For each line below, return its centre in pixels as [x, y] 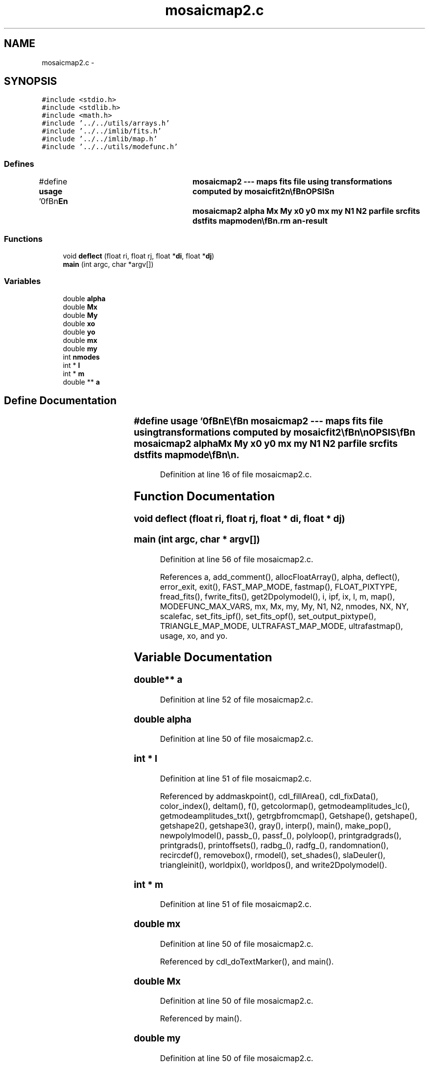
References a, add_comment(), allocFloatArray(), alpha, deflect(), [280, 577]
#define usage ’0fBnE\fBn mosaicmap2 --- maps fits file [259, 421]
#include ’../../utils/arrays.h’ [106, 123]
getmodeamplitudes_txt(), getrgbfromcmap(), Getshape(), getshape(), [288, 816]
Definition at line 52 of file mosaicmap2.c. [237, 700]
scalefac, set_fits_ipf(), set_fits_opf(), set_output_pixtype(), [268, 616]
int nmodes [81, 357]
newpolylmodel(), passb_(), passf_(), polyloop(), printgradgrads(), [281, 835]
